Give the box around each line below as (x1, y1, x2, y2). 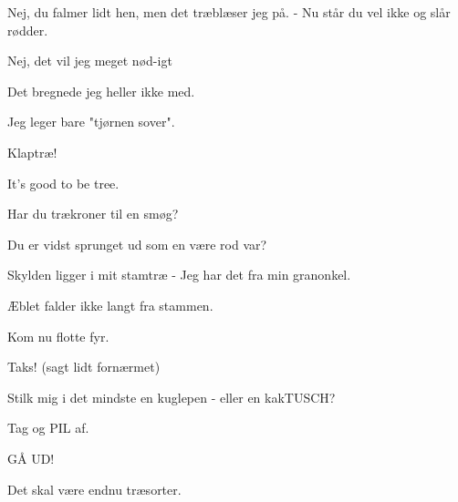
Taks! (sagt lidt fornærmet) (7, 357, 161, 376)
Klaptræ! (7, 142, 57, 161)
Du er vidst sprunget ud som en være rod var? (7, 234, 267, 253)
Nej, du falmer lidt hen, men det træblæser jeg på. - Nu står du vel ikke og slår (7, 3, 451, 21)
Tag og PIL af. (7, 418, 89, 437)
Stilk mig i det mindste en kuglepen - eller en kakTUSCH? (7, 387, 336, 406)
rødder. (7, 20, 48, 39)
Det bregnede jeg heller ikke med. (7, 81, 195, 100)
